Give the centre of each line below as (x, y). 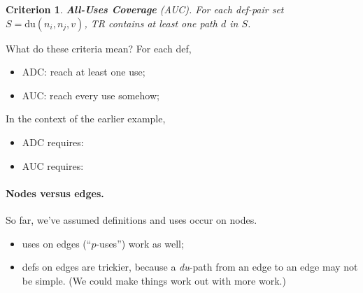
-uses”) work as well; (140, 243)
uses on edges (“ (57, 243)
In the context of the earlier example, (86, 119)
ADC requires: (53, 142)
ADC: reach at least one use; (84, 72)
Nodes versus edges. (55, 193)
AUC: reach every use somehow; (91, 95)
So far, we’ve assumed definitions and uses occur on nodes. (131, 219)
